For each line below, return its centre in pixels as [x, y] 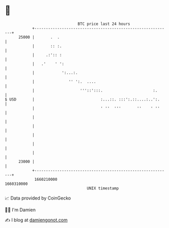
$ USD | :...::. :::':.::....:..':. [82, 99]
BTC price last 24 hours [104, 24]
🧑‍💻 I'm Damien [20, 210]
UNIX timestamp [103, 188]
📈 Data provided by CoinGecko [38, 198]
